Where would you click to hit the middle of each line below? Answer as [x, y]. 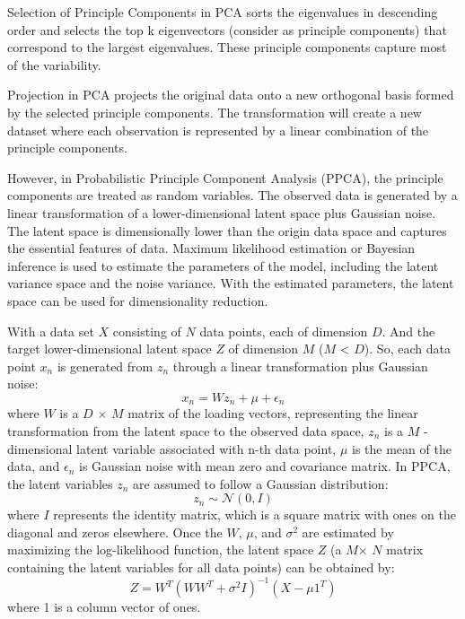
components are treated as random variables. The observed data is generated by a [232, 195]
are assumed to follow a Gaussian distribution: [261, 483]
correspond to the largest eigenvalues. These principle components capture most [227, 47]
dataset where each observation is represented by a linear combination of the [218, 130]
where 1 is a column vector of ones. [104, 607]
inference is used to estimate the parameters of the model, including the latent [223, 265]
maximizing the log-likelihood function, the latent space [161, 549]
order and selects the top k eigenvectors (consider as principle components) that [227, 29]
